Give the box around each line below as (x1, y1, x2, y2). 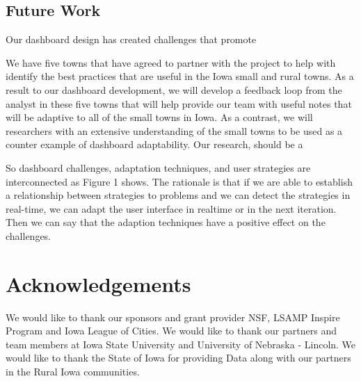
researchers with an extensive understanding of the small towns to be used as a (6, 123, 343, 138)
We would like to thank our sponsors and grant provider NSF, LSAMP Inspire (6, 309, 340, 324)
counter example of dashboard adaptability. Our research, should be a (6, 137, 303, 152)
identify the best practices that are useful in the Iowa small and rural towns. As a (6, 69, 354, 83)
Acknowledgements (6, 269, 191, 298)
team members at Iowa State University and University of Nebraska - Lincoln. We (6, 337, 356, 351)
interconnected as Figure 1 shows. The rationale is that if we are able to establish (6, 174, 353, 188)
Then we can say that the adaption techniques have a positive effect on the (6, 215, 326, 229)
